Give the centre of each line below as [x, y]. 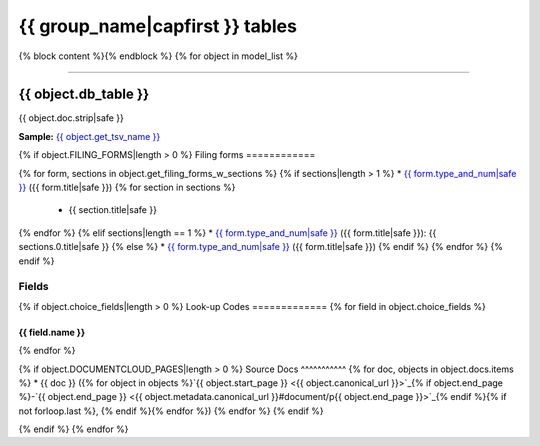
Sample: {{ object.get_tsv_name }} [89, 136]
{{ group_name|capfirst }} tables [157, 26]
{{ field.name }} [51, 332]
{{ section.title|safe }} [112, 210]
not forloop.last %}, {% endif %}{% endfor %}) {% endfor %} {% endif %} [171, 411]
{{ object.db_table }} [84, 94]
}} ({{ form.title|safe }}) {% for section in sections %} [127, 187]
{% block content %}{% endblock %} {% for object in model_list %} [158, 56]
